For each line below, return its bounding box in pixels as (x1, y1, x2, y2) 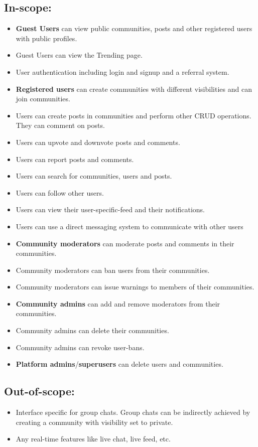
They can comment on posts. (16, 120, 105, 130)
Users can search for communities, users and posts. (16, 171, 172, 181)
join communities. (16, 93, 70, 104)
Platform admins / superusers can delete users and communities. (16, 359, 223, 369)
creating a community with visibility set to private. (16, 416, 173, 427)
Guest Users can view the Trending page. (16, 50, 143, 60)
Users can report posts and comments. (16, 154, 134, 164)
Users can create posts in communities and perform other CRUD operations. (16, 110, 251, 120)
